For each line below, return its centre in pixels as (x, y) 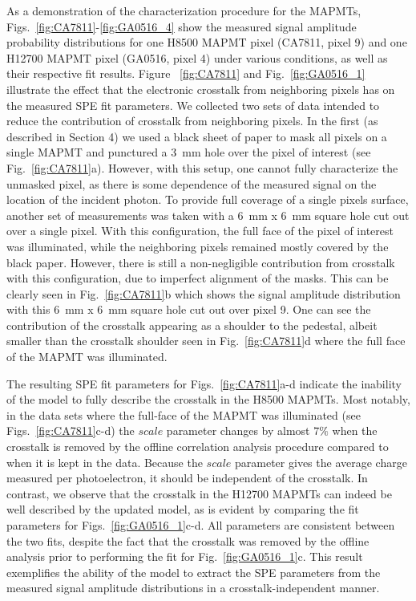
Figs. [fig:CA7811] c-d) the (71, 430)
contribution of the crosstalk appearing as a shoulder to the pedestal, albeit (192, 325)
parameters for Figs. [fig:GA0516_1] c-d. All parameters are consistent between (201, 525)
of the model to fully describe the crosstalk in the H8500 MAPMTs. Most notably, (208, 399)
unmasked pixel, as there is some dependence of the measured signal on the (192, 183)
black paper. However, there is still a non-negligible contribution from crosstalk (201, 262)
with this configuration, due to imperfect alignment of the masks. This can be (198, 278)
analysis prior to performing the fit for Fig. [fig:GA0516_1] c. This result (185, 556)
